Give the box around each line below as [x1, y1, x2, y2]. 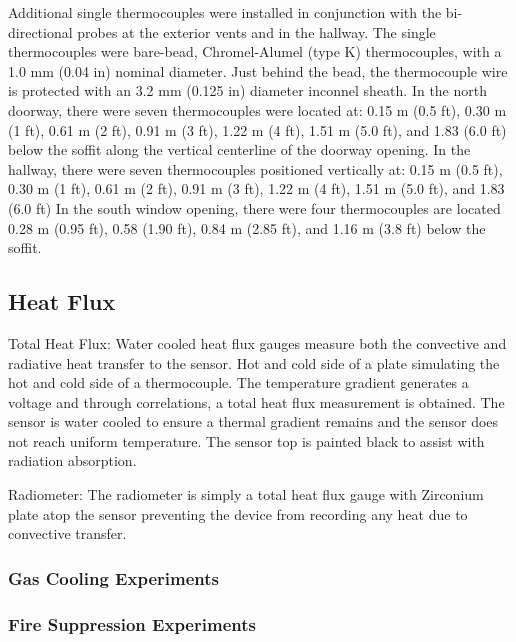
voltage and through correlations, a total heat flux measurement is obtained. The [8, 391, 505, 412]
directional [8, 21, 73, 42]
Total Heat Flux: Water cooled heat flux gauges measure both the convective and [8, 332, 507, 353]
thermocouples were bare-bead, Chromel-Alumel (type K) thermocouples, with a [8, 41, 502, 62]
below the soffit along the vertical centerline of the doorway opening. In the [8, 139, 471, 160]
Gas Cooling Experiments [8, 565, 219, 590]
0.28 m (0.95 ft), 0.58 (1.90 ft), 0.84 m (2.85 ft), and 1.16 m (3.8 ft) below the [8, 217, 486, 238]
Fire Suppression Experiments [8, 611, 256, 636]
